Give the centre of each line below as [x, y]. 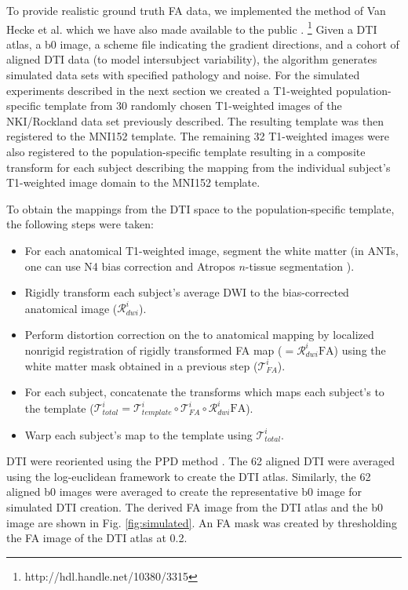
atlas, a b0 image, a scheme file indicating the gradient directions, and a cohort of [203, 44]
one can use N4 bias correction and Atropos [130, 266]
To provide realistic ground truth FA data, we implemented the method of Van [196, 10]
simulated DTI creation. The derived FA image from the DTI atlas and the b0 [195, 507]
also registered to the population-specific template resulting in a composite [186, 151]
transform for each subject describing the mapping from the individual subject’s [199, 167]
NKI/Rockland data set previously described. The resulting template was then [195, 120]
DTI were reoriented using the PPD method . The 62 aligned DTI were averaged [201, 461]
